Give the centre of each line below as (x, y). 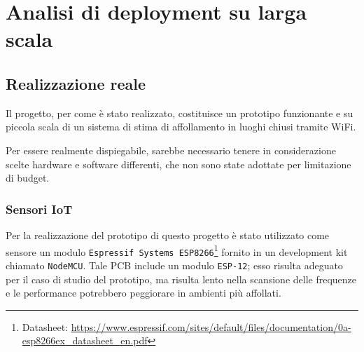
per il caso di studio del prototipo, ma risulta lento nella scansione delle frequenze (181, 279)
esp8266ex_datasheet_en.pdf (85, 340)
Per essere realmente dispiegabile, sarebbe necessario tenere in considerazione (171, 150)
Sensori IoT (39, 209)
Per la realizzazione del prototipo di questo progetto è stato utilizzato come (168, 235)
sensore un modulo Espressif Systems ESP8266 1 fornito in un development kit (177, 250)
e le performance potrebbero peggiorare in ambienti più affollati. (143, 293)
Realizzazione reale (76, 83)
